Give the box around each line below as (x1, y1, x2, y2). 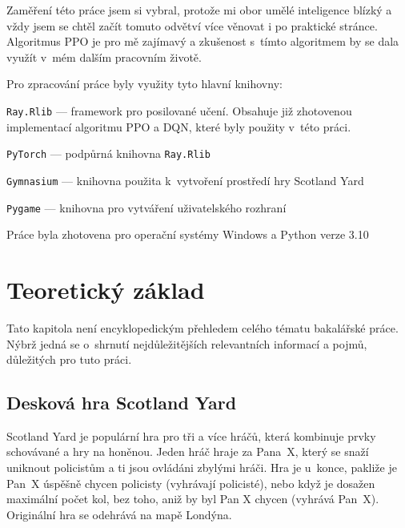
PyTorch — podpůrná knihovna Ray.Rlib (6, 145, 211, 162)
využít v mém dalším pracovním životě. (6, 48, 202, 65)
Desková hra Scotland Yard (6, 390, 237, 415)
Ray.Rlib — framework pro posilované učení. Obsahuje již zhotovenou (6, 102, 352, 119)
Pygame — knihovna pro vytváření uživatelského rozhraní (6, 199, 287, 216)
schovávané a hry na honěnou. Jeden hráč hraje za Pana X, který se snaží (6, 443, 369, 460)
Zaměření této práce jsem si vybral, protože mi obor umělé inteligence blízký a (6, 2, 392, 18)
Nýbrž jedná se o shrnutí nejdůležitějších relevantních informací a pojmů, (6, 335, 367, 352)
